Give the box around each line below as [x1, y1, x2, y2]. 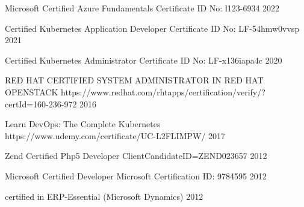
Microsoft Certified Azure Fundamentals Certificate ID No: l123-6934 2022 [5, 2, 280, 14]
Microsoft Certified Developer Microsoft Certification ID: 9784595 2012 [5, 169, 267, 182]
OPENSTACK [5, 85, 58, 98]
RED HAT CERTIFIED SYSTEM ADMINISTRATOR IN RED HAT [5, 74, 264, 86]
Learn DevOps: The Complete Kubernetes [5, 118, 161, 130]
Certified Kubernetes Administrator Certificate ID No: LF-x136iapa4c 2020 [5, 53, 282, 66]
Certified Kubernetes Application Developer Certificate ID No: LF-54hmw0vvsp [5, 22, 300, 34]
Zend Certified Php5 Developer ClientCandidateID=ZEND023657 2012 [5, 149, 267, 162]
